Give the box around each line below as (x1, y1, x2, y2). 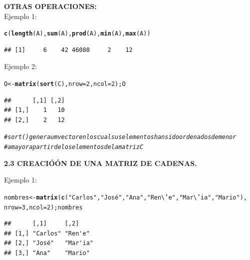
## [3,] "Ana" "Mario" (4, 249, 90, 257)
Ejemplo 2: (4, 61, 37, 71)
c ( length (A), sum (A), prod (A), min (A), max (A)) (4, 30, 151, 37)
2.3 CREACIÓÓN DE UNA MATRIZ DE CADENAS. (4, 157, 197, 168)
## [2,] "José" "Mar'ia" (4, 239, 93, 247)
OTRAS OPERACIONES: (4, 1, 97, 11)
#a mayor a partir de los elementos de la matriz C (4, 143, 144, 151)
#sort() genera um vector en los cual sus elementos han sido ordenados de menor (4, 133, 237, 141)
